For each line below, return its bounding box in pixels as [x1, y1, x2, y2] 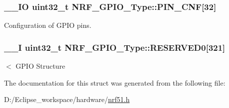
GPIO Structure [15, 61, 65, 71]
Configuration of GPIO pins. [4, 20, 91, 30]
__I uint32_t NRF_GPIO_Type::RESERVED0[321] [4, 41, 225, 53]
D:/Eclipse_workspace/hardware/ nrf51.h [4, 94, 130, 105]
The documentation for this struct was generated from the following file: [4, 77, 225, 88]
